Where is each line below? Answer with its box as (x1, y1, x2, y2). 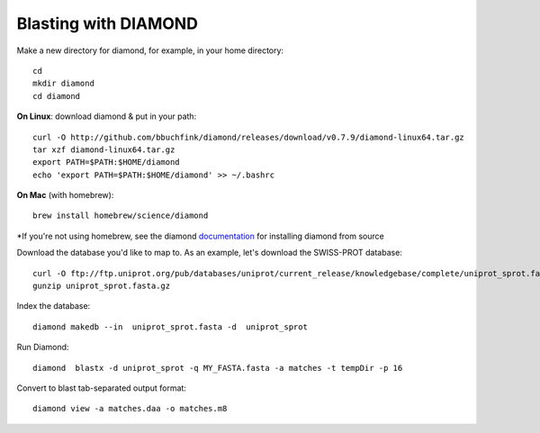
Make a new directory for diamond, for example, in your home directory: (16, 45, 283, 56)
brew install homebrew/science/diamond (32, 211, 209, 221)
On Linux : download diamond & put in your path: (16, 111, 197, 122)
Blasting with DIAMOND (16, 14, 198, 33)
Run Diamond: (16, 342, 69, 353)
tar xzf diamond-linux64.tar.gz (32, 144, 175, 155)
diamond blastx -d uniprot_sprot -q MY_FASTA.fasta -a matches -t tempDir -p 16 (32, 363, 403, 373)
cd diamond (32, 91, 81, 101)
